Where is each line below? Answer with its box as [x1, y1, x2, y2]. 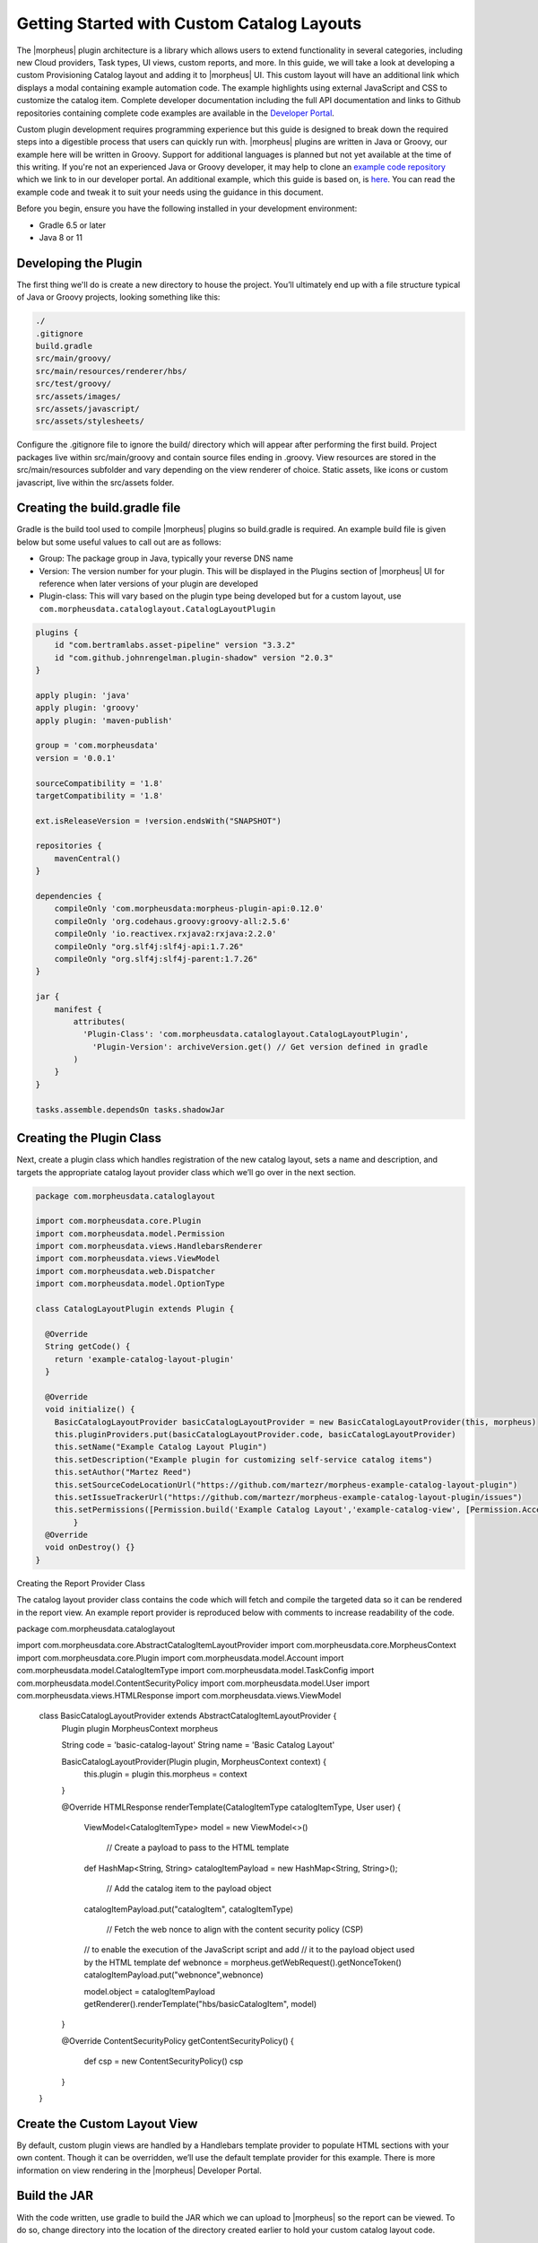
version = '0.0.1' [35, 753, 117, 763]
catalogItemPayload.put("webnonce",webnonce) [83, 1969, 264, 1980]
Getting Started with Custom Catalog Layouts [16, 13, 362, 33]
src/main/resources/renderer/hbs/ [35, 366, 187, 376]
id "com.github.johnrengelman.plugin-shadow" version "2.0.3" [54, 652, 334, 663]
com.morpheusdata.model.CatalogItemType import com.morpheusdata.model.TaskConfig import [16, 1665, 375, 1676]
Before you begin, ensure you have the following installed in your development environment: [16, 203, 358, 214]
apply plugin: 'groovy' [35, 703, 141, 713]
